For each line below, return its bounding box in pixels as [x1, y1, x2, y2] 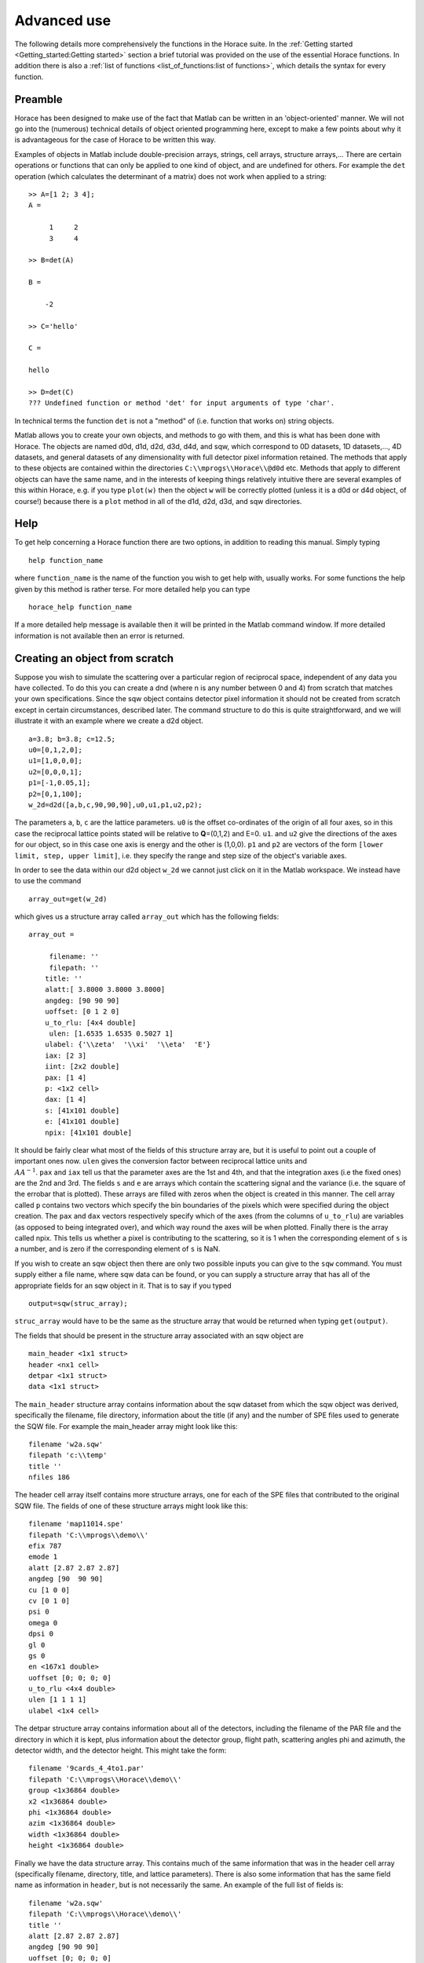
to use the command [14, 876, 82, 886]
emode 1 [28, 1552, 58, 1562]
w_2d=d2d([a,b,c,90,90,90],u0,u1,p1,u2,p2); [28, 800, 203, 809]
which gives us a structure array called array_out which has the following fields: [14, 912, 280, 922]
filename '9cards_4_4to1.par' [28, 1764, 145, 1773]
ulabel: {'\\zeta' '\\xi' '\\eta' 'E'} [44, 1040, 211, 1049]
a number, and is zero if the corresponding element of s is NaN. [14, 1245, 221, 1254]
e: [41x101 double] [44, 1117, 120, 1126]
